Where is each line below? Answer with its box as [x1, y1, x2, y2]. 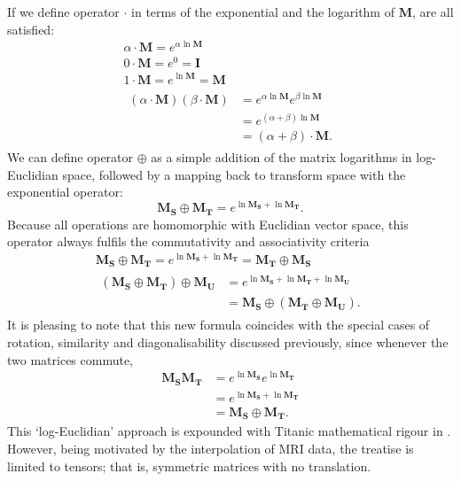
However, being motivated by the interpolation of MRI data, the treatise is [7, 438, 414, 457]
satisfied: [7, 19, 55, 38]
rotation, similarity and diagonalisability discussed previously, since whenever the [7, 333, 449, 352]
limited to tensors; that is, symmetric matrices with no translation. [7, 456, 371, 475]
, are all [411, 3, 454, 20]
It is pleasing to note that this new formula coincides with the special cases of [7, 315, 430, 334]
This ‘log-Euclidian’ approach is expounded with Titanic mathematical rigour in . [7, 422, 451, 440]
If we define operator [7, 3, 120, 20]
